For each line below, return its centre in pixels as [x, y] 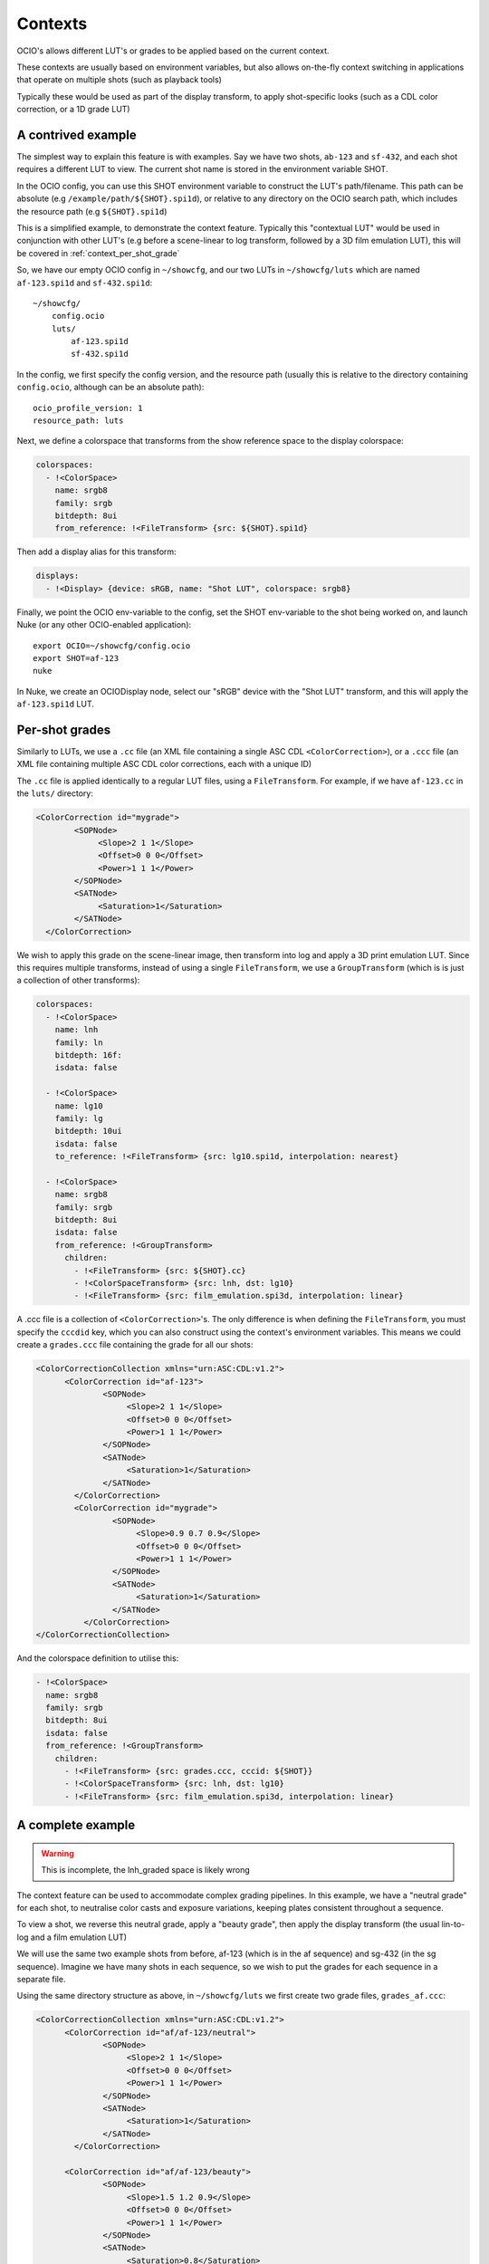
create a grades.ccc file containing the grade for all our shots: [135, 1345]
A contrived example [77, 134]
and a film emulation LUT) [78, 1937]
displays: [58, 576]
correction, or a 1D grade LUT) [73, 110]
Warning [58, 1853]
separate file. [41, 1979]
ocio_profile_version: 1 [88, 408]
